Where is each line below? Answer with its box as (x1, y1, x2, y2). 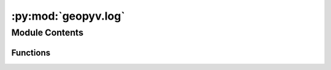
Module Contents (11, 27, 84, 38)
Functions (11, 47, 51, 58)
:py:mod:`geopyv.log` (11, 9, 125, 23)
